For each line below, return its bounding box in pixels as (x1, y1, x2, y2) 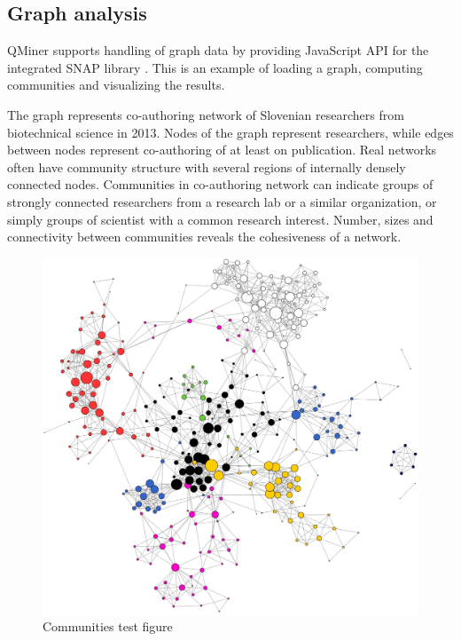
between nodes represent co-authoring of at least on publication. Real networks (7, 140, 437, 159)
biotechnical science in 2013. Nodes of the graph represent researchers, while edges (7, 123, 454, 141)
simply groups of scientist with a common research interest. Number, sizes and (7, 210, 434, 228)
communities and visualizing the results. (7, 75, 225, 94)
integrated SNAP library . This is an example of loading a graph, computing (7, 58, 423, 76)
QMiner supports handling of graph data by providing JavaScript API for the (7, 41, 429, 59)
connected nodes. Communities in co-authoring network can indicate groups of (7, 175, 434, 194)
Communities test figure (43, 616, 173, 635)
